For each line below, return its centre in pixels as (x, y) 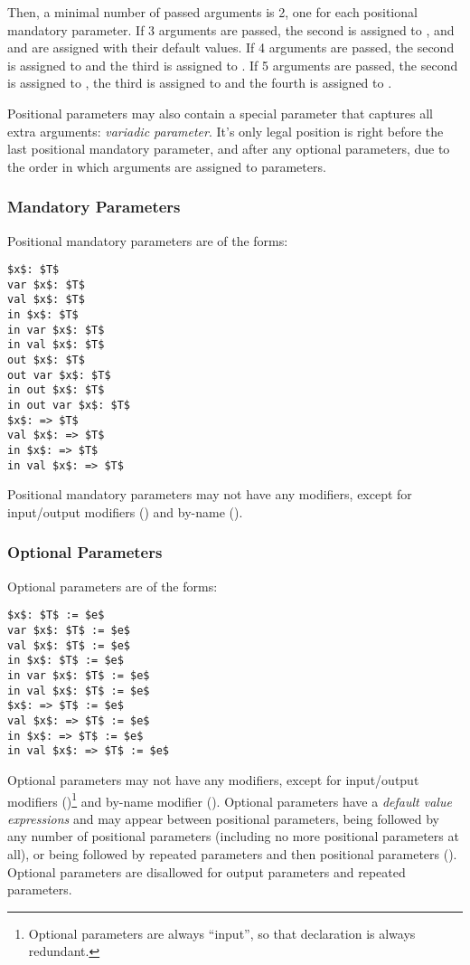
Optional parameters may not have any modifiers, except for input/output (213, 779)
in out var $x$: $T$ (69, 406)
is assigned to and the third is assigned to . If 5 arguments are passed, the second (233, 65)
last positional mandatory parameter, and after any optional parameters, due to (229, 149)
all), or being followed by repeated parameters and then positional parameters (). (232, 853)
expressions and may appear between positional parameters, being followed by (224, 818)
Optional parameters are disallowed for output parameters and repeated (207, 871)
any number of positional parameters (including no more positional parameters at (233, 836)
